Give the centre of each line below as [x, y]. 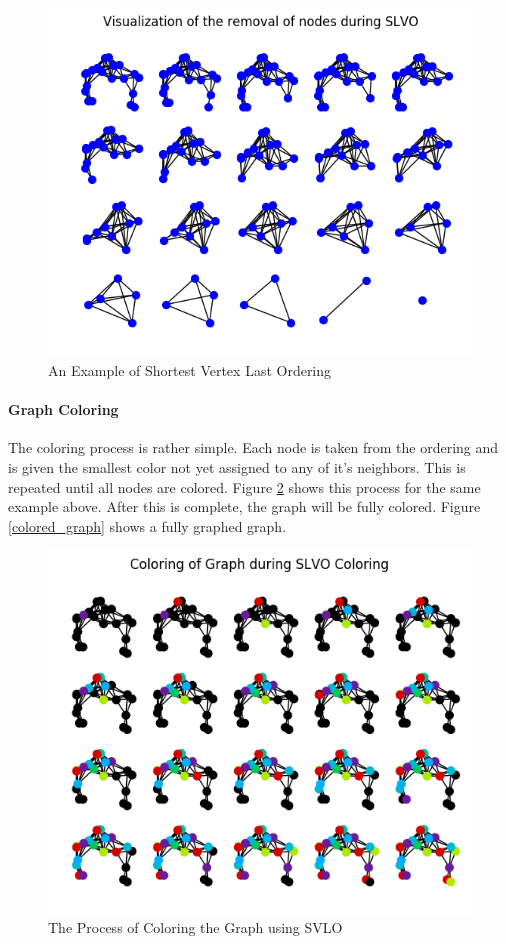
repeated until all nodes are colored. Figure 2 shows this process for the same [244, 486]
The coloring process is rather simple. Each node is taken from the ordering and [253, 447]
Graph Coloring [63, 409]
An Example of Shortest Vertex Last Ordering [190, 370]
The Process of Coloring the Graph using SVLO [195, 927]
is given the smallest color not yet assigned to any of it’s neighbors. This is [237, 466]
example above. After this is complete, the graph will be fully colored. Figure [244, 506]
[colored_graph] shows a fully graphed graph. [147, 525]
